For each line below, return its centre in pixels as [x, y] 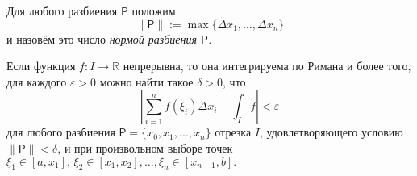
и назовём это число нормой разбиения [102, 38]
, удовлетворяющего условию [331, 132]
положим [154, 10]
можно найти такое [146, 81]
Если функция [41, 66]
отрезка [233, 132]
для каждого [37, 81]
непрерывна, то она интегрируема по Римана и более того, [267, 66]
